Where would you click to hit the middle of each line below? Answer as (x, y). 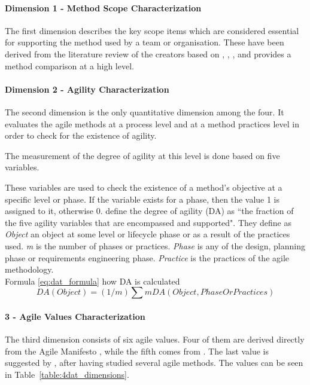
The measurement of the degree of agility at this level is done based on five (142, 155)
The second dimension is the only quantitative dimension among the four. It (145, 111)
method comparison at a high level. (69, 65)
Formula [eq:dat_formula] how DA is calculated (92, 281)
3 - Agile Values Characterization (75, 316)
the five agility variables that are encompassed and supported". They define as (148, 222)
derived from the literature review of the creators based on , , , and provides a (148, 54)
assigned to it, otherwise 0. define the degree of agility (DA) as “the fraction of (149, 211)
